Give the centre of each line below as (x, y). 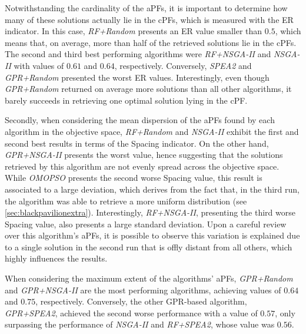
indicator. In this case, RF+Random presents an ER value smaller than (134, 31)
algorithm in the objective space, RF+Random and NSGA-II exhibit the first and (152, 131)
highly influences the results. (56, 258)
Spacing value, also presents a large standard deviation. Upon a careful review (146, 224)
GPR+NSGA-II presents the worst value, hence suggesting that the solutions (144, 155)
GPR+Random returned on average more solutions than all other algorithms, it (148, 89)
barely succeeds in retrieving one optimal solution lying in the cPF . (126, 100)
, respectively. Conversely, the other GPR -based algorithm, (141, 301)
